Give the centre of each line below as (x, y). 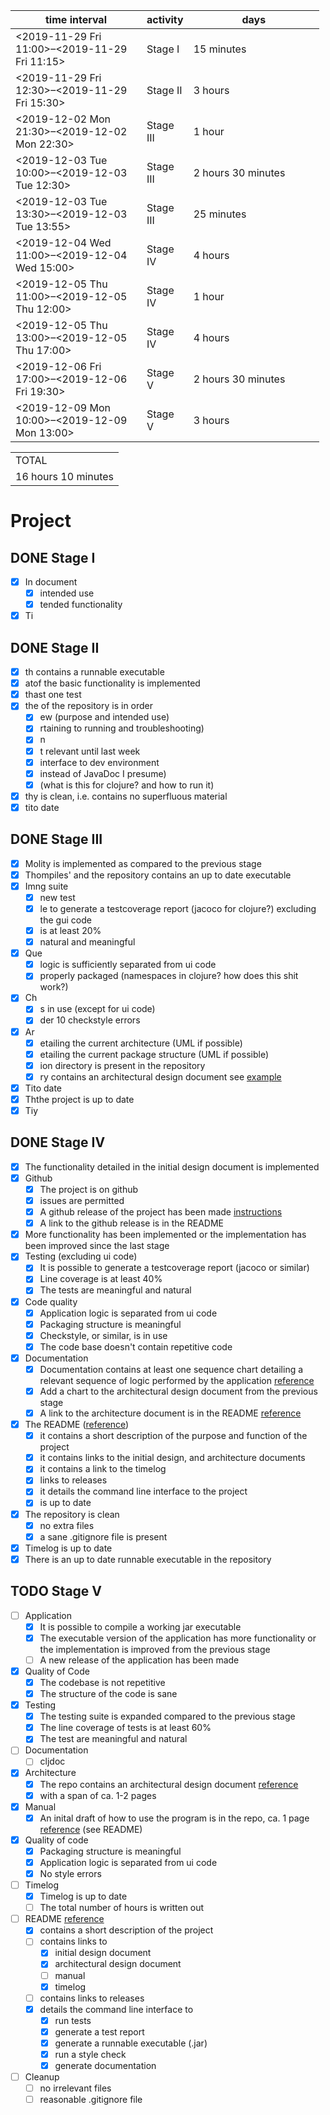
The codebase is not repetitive (102, 1682)
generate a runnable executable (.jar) (131, 2043)
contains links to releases (92, 1998)
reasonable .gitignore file (91, 2100)
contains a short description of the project (126, 1930)
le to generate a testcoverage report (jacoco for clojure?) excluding (178, 908)
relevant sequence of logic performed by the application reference (177, 1380)
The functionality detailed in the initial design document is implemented (172, 1166)
